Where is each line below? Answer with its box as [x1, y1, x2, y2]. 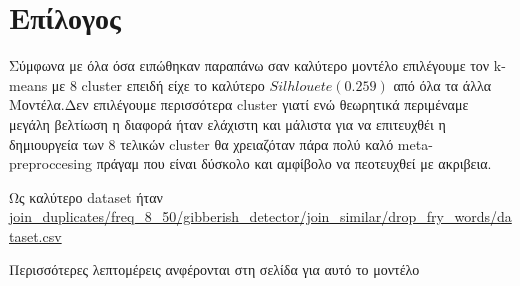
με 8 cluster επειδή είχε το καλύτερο [51, 74, 265, 95]
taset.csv [9, 225, 62, 246]
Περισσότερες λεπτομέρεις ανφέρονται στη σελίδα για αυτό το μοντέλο [9, 259, 420, 280]
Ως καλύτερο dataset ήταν [9, 186, 163, 207]
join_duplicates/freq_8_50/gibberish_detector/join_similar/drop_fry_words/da [9, 206, 512, 227]
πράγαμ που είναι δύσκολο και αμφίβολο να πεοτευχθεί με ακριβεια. [96, 153, 492, 174]
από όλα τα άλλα [393, 74, 492, 95]
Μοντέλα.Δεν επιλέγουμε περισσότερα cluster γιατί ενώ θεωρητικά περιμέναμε [9, 94, 469, 115]
